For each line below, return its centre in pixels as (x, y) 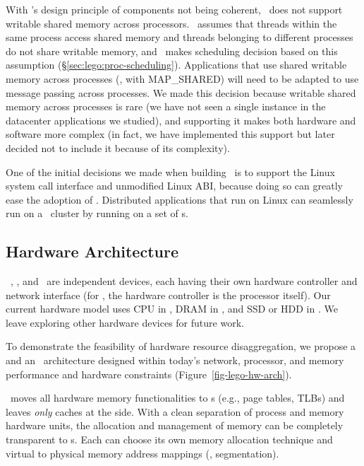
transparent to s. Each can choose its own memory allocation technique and (169, 439)
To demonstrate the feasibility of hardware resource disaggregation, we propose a (181, 346)
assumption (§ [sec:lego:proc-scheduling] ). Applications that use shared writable (176, 65)
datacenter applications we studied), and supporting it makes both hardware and (181, 120)
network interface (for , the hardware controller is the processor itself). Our (168, 295)
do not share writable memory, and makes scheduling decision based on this (172, 51)
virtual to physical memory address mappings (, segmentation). (142, 453)
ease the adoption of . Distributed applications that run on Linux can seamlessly (180, 199)
